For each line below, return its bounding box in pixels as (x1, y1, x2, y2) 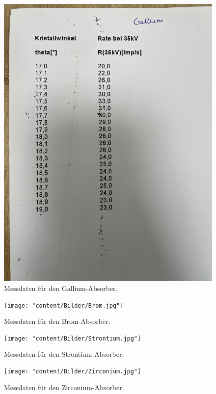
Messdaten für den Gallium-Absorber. (4, 283, 118, 293)
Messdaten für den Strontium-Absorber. (4, 349, 124, 359)
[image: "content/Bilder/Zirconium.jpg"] (4, 368, 141, 375)
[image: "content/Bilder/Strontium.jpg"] (4, 335, 141, 342)
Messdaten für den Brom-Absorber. (4, 316, 110, 326)
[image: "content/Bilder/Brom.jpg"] (4, 302, 124, 309)
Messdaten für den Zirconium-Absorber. (4, 382, 124, 392)
